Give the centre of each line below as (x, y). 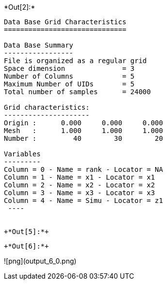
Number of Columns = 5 (69, 76)
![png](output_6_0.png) (40, 261)
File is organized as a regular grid (76, 61)
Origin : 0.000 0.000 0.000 (83, 123)
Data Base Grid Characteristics (65, 22)
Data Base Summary (39, 45)
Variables (22, 154)
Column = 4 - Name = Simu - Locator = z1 (83, 200)
